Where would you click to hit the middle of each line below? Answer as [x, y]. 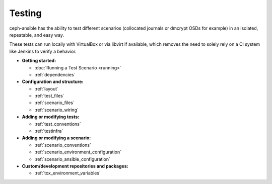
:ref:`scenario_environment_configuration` [78, 152]
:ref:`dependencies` [55, 74]
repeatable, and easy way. [37, 35]
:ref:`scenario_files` [55, 103]
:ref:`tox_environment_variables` [67, 173]
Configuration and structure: [53, 82]
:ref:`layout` [47, 88]
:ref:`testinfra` [49, 131]
